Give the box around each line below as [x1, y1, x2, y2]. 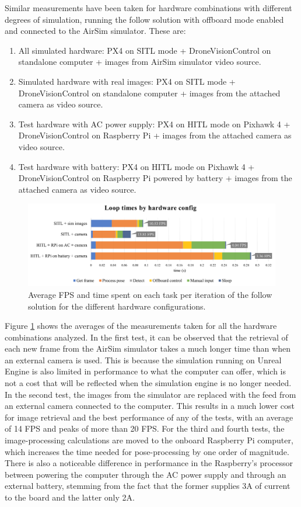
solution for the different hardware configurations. [28, 300, 206, 312]
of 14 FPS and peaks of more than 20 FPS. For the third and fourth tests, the [5, 422, 285, 435]
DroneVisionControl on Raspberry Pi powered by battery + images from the [18, 172, 292, 184]
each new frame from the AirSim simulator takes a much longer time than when [5, 342, 290, 355]
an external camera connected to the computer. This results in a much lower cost [5, 400, 295, 412]
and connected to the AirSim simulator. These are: [5, 25, 186, 37]
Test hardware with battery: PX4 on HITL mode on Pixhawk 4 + [18, 160, 255, 172]
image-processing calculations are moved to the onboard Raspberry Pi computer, [5, 434, 293, 446]
